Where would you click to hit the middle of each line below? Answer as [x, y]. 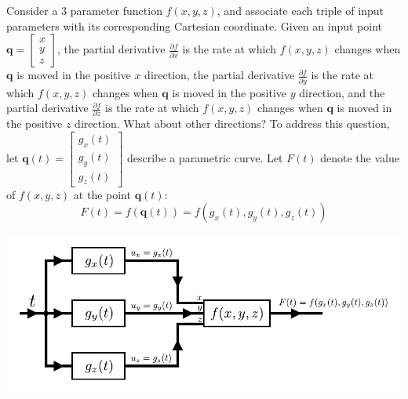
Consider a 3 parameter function [84, 10]
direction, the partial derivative [220, 75]
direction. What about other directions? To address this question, [232, 123]
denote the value [360, 157]
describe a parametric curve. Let [205, 157]
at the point [102, 194]
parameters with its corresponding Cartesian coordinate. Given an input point [195, 25]
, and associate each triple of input [300, 10]
